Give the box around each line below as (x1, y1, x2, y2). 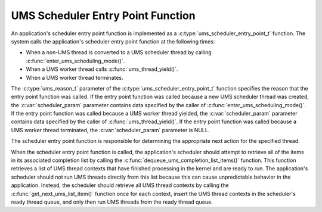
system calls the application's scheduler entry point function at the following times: (11, 38, 215, 45)
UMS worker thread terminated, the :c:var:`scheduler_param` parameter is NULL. (11, 126, 210, 133)
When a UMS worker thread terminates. (26, 74, 123, 81)
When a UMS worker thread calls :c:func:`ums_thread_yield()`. (26, 66, 178, 73)
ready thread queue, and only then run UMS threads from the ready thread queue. (11, 198, 213, 205)
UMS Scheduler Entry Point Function (11, 9, 196, 22)
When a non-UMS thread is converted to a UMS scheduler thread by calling (26, 49, 212, 56)
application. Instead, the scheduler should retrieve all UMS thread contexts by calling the (11, 182, 229, 189)
